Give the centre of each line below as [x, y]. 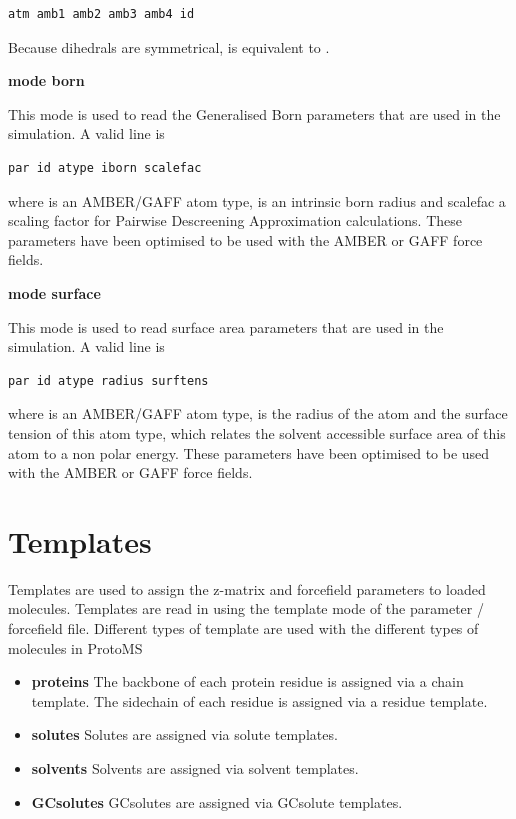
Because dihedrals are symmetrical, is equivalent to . [169, 46]
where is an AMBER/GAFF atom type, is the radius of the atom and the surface [258, 413]
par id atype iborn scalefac [105, 167]
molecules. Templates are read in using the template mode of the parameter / [246, 608]
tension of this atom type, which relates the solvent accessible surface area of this [257, 432]
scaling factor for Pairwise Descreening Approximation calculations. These [235, 220]
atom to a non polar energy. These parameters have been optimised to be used [249, 452]
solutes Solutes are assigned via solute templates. [184, 734]
